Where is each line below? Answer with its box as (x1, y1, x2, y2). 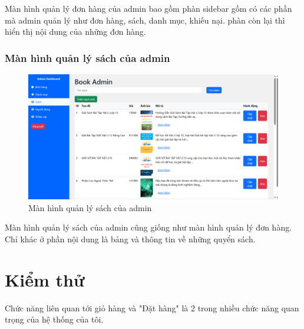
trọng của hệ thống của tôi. (5, 313, 104, 325)
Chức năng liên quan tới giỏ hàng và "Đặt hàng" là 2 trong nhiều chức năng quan (5, 301, 299, 314)
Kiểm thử (5, 267, 85, 291)
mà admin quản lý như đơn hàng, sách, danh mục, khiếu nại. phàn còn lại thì (5, 14, 285, 26)
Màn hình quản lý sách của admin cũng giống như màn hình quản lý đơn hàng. (5, 221, 292, 233)
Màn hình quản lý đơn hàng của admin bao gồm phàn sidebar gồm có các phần (5, 2, 292, 14)
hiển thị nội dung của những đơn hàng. (5, 25, 146, 38)
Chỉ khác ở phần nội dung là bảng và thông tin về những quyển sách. (5, 232, 256, 245)
